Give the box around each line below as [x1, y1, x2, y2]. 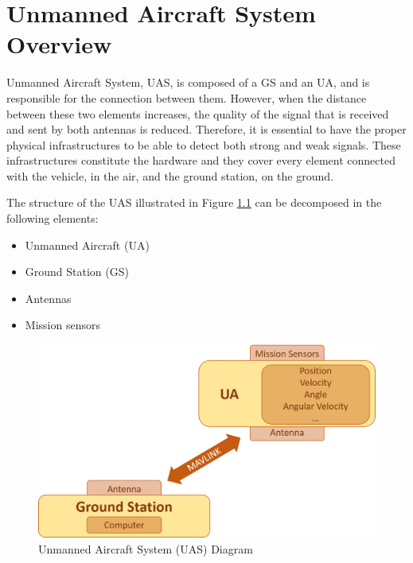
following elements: [6, 210, 99, 227]
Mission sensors [25, 316, 100, 333]
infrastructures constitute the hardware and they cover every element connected [6, 152, 395, 169]
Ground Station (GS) [25, 263, 129, 280]
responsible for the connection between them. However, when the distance [6, 89, 367, 106]
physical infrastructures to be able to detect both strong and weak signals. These [6, 136, 401, 153]
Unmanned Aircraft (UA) [25, 236, 150, 253]
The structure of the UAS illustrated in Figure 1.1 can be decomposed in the [6, 194, 382, 211]
